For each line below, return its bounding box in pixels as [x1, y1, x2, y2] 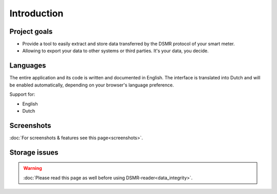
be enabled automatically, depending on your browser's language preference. [9, 82, 174, 88]
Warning [23, 165, 42, 171]
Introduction [9, 8, 64, 19]
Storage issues [9, 148, 58, 157]
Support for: [9, 91, 35, 97]
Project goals [9, 27, 53, 36]
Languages [9, 61, 46, 70]
